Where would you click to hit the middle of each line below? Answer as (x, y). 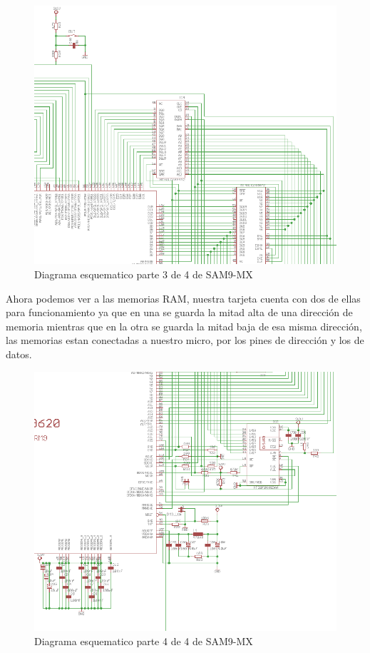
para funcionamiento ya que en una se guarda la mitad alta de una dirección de (179, 312)
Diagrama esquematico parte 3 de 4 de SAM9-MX (144, 274)
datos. (19, 354)
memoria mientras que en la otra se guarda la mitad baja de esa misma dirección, (184, 326)
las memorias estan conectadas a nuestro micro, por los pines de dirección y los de (185, 340)
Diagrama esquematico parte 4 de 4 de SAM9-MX (144, 641)
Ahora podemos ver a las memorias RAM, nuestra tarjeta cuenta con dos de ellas (183, 298)
